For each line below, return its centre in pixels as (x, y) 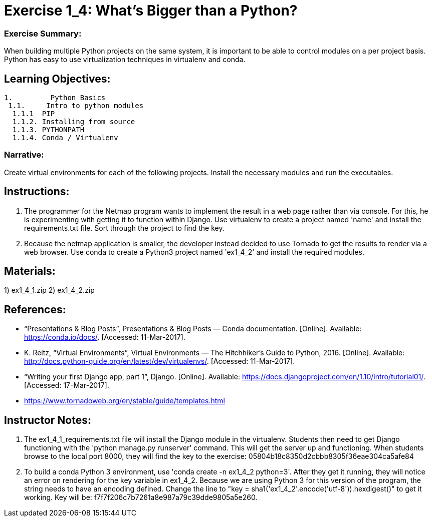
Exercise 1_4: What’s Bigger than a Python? (151, 11)
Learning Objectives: (57, 79)
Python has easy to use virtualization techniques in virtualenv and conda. (125, 60)
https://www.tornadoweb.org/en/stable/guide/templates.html (125, 401)
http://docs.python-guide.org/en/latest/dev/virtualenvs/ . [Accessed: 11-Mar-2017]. (160, 361)
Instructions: (37, 192)
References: (35, 309)
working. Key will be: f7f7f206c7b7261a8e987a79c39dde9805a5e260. (141, 497)
